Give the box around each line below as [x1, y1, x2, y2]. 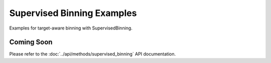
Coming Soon [9, 38, 53, 46]
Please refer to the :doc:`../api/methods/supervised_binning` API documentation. [9, 51, 176, 57]
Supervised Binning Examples [9, 7, 137, 18]
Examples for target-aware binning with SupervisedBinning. [9, 25, 132, 31]
